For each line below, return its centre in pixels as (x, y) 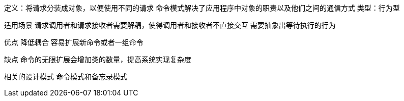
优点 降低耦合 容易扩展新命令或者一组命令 (74, 42)
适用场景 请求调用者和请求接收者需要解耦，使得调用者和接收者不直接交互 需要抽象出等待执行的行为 (170, 25)
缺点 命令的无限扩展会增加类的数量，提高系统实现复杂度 (98, 59)
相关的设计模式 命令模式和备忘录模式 (66, 77)
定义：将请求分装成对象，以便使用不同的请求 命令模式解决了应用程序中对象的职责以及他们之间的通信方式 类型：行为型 (202, 8)
